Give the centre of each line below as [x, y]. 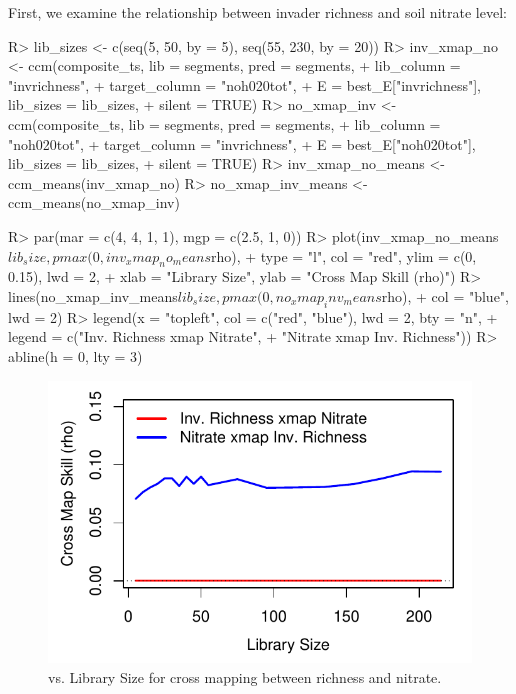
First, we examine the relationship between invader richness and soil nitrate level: [257, 12]
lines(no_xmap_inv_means [93, 295]
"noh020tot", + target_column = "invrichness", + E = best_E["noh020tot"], [242, 143]
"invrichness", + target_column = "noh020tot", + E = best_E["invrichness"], [244, 84]
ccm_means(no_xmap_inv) [94, 202]
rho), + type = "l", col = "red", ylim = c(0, [343, 255]
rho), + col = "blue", [445, 295]
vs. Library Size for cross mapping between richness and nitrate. [245, 676]
